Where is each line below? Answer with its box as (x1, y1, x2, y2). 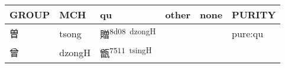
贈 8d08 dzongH (100, 25, 156, 41)
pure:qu (232, 26, 264, 40)
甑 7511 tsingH (100, 44, 152, 60)
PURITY (232, 8, 276, 21)
